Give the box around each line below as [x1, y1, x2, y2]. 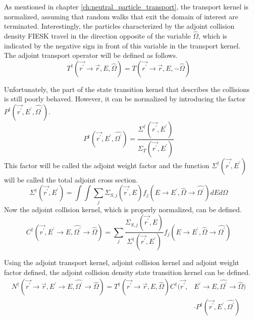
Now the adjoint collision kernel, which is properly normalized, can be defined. [4, 204, 242, 214]
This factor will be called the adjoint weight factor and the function [4, 160, 209, 170]
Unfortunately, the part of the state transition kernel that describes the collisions [4, 84, 250, 94]
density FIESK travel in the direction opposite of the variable [4, 31, 191, 41]
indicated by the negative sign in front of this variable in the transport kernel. [4, 40, 241, 50]
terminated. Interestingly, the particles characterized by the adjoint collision [4, 21, 235, 31]
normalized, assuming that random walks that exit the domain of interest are [4, 11, 238, 21]
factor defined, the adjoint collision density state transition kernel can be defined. [4, 267, 251, 277]
